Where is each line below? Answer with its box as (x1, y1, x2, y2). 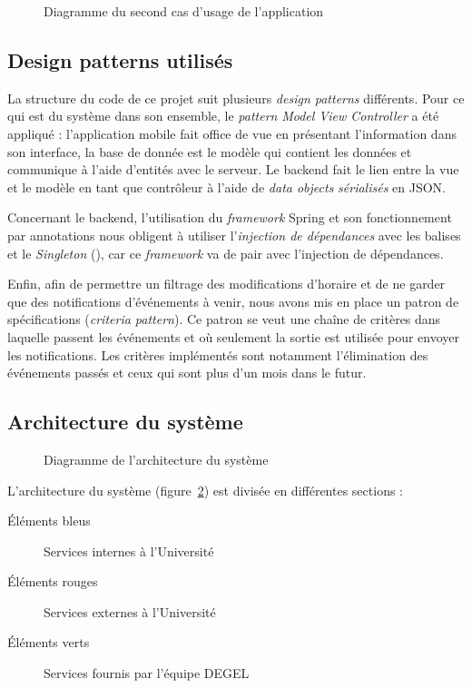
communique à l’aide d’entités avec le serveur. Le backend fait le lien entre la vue (7, 160, 459, 179)
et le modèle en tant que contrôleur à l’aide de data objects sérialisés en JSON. (7, 177, 446, 196)
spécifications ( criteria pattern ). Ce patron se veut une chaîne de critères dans (7, 310, 441, 329)
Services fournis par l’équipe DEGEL (44, 663, 250, 683)
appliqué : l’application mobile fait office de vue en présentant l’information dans (7, 123, 457, 143)
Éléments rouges (7, 572, 98, 591)
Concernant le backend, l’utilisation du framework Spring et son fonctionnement (7, 208, 452, 227)
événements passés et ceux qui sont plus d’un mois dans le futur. (7, 363, 367, 382)
